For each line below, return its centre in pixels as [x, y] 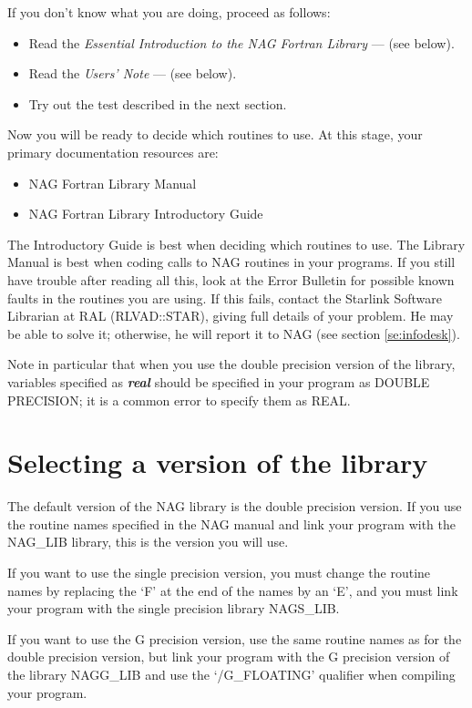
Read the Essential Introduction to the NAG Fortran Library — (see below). [241, 42]
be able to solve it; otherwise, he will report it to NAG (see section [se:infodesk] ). [234, 333]
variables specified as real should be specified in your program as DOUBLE [219, 381]
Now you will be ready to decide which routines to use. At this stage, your [215, 134]
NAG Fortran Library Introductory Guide [146, 214]
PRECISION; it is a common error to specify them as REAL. [179, 400]
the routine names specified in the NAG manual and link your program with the [231, 523]
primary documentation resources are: [113, 152]
